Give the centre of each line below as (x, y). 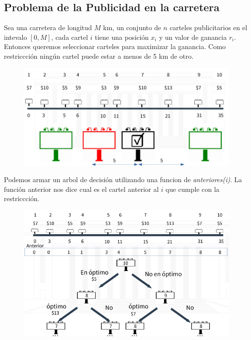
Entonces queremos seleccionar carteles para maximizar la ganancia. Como (115, 46)
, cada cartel (70, 37)
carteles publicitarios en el (209, 27)
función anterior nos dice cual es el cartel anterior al (81, 189)
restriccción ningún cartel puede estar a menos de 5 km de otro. (99, 56)
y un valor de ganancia (193, 37)
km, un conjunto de (132, 27)
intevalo (16, 37)
